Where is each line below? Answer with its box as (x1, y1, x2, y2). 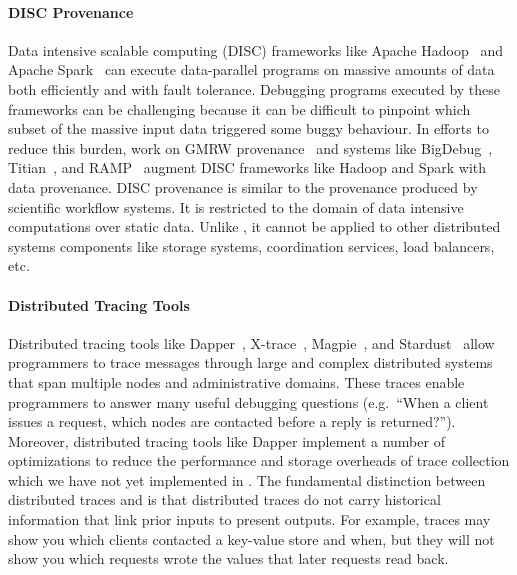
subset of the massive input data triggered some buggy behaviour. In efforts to (8, 118, 489, 139)
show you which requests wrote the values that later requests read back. (8, 548, 449, 569)
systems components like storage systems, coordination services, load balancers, (8, 235, 495, 256)
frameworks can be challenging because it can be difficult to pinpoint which (8, 98, 471, 119)
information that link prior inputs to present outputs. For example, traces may (8, 509, 491, 530)
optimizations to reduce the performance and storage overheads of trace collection (8, 450, 510, 471)
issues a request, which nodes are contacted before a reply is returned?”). (8, 411, 456, 432)
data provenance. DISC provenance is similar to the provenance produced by (8, 176, 478, 197)
